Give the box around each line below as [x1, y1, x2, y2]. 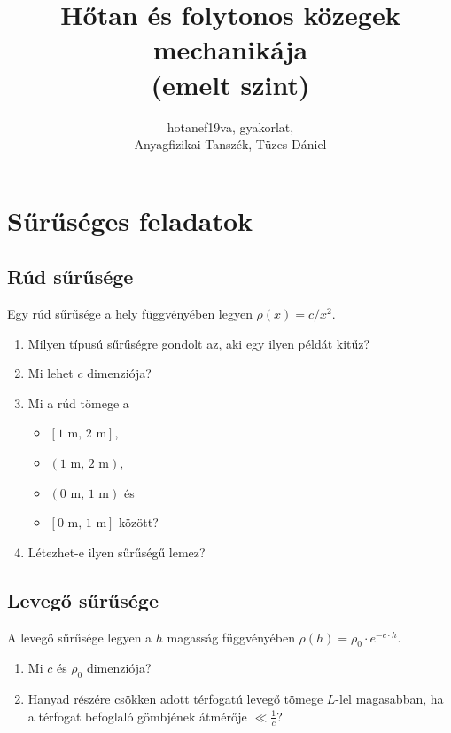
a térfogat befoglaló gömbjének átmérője [27, 706, 247, 725]
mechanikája [152, 31, 308, 67]
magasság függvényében [167, 627, 295, 646]
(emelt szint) [151, 66, 310, 102]
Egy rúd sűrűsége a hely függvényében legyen [7, 304, 253, 323]
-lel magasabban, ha [335, 690, 444, 708]
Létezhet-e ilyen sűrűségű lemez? [27, 542, 206, 561]
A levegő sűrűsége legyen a [7, 627, 152, 646]
